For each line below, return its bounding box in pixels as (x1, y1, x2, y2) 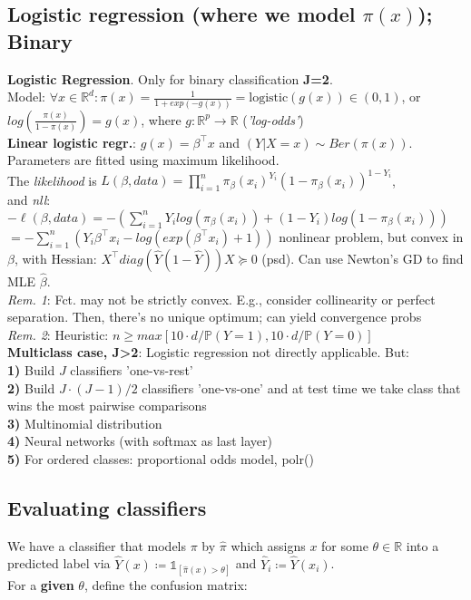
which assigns (231, 536, 306, 555)
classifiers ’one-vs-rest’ (70, 360, 193, 379)
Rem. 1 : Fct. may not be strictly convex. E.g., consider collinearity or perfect (7, 289, 436, 308)
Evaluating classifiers (7, 493, 207, 521)
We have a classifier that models (7, 536, 187, 555)
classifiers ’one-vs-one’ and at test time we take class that (142, 378, 461, 397)
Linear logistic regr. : (7, 132, 137, 151)
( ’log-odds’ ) (242, 110, 304, 129)
